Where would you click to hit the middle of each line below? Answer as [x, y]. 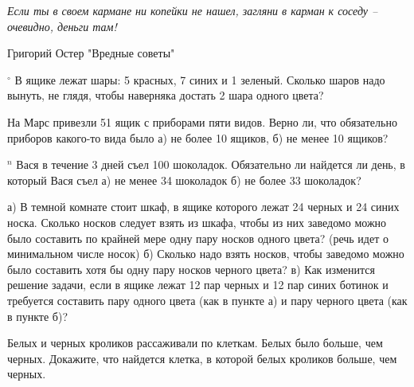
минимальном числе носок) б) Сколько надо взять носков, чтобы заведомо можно [206, 254]
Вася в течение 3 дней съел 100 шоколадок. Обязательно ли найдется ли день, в [211, 164]
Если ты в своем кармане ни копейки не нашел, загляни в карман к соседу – [193, 10]
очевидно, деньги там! [62, 26]
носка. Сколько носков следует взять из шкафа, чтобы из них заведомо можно [197, 222]
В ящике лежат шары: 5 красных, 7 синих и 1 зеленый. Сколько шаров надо [200, 79]
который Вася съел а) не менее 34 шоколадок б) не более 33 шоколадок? [184, 180]
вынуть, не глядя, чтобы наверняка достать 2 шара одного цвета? [166, 95]
